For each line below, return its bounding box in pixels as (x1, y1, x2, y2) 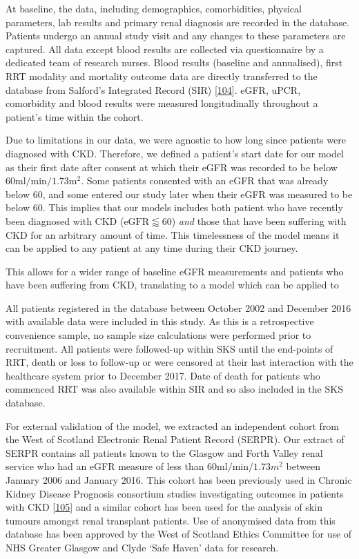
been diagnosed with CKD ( (6, 213, 124, 228)
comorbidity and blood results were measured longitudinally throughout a (6, 96, 318, 110)
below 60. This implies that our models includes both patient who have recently (6, 200, 343, 215)
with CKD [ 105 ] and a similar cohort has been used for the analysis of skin (6, 500, 322, 514)
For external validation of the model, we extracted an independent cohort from (6, 418, 340, 433)
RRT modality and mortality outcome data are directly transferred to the (6, 68, 318, 83)
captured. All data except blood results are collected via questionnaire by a (6, 41, 324, 56)
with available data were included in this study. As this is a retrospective (6, 314, 314, 328)
